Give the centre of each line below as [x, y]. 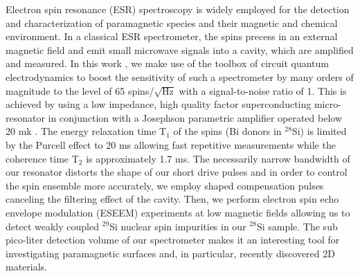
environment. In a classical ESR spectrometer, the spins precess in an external [172, 36]
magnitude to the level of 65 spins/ [80, 90]
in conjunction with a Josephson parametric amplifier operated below [195, 117]
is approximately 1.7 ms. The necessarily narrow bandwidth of [218, 158]
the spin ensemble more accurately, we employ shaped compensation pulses [165, 185]
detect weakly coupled [52, 226]
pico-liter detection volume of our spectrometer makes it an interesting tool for [173, 240]
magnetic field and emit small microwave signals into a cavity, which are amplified [180, 49]
